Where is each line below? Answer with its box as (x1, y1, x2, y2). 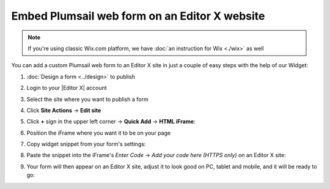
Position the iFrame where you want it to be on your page (26, 129, 171, 136)
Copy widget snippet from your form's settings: (26, 141, 146, 148)
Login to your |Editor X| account (26, 84, 107, 92)
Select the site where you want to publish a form (26, 95, 149, 103)
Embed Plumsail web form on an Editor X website (11, 9, 265, 23)
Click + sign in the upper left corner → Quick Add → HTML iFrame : (26, 118, 196, 125)
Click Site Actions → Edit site (26, 106, 101, 114)
